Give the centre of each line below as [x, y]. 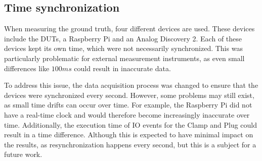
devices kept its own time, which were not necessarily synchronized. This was [123, 48]
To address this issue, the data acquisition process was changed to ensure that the [131, 85]
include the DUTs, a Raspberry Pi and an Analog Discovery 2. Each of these [123, 38]
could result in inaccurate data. [122, 68]
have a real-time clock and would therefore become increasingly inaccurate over [127, 114]
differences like [27, 68]
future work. [23, 154]
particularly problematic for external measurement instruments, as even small [124, 58]
